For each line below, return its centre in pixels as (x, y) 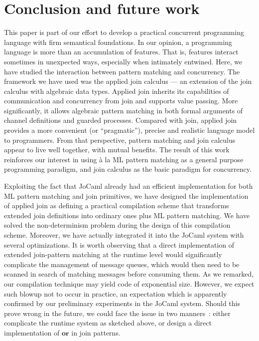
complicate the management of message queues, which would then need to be (122, 264)
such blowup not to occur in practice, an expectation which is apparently (116, 293)
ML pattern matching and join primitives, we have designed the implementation (126, 195)
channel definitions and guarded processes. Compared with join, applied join (121, 120)
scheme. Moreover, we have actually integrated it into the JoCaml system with (124, 235)
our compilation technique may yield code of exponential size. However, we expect (129, 283)
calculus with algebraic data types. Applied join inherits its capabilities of (117, 91)
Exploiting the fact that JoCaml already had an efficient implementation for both (129, 186)
